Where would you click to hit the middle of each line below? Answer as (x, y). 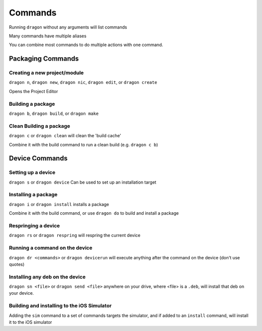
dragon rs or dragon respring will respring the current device (75, 236)
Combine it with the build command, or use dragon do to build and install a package (94, 213)
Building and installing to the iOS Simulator (60, 306)
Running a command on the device (51, 248)
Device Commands (38, 158)
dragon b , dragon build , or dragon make (54, 113)
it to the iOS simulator (31, 322)
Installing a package (33, 195)
